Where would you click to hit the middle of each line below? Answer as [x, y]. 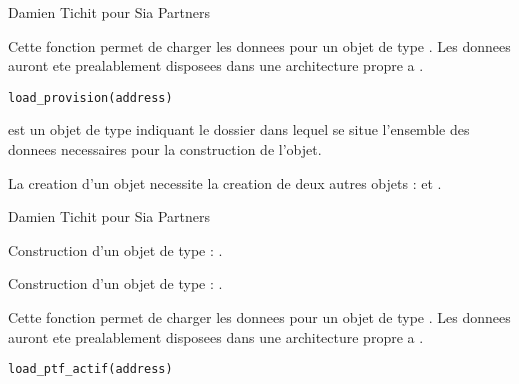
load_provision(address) [90, 97]
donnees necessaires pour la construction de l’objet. [165, 149]
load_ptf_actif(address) [90, 369]
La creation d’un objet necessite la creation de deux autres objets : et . [225, 182]
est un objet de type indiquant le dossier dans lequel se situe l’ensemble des [239, 129]
